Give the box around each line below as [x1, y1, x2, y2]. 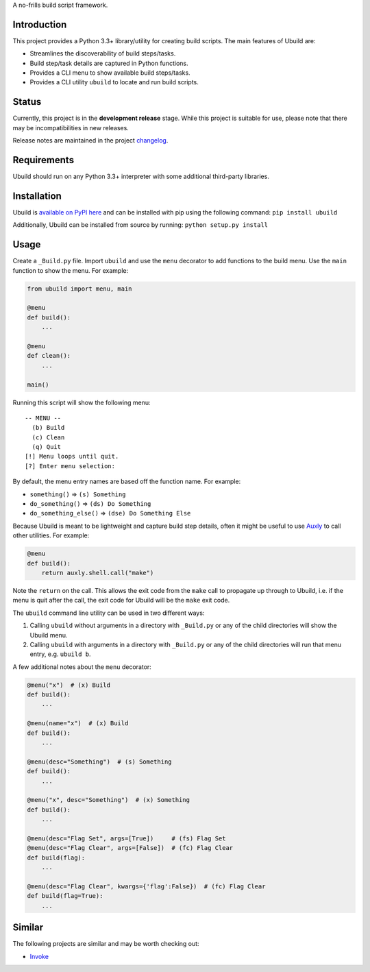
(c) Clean [32, 433, 65, 441]
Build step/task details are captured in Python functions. [29, 59, 188, 67]
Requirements [12, 154, 75, 166]
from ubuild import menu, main [27, 284, 133, 293]
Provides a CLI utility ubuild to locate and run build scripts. [29, 78, 199, 86]
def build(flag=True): [27, 892, 103, 900]
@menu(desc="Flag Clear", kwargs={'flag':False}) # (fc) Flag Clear [27, 882, 266, 890]
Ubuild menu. [29, 631, 68, 639]
